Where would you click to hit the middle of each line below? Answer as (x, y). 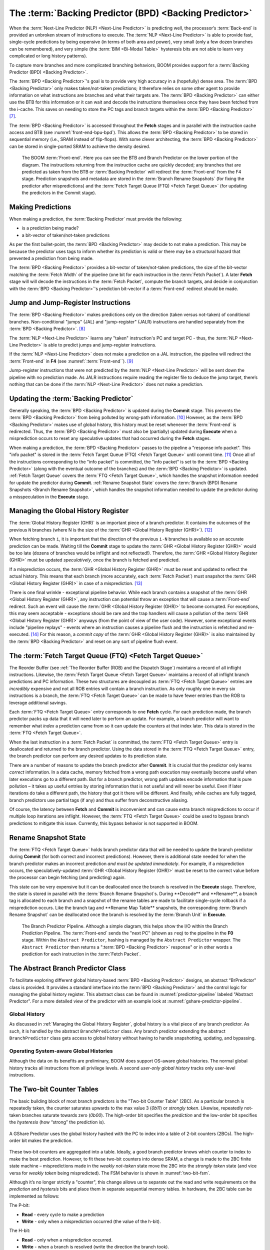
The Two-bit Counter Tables (54, 1089)
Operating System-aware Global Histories (61, 1051)
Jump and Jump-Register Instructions (70, 303)
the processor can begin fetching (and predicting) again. (67, 877)
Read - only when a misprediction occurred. (67, 1239)
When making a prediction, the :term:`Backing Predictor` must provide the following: (96, 219)
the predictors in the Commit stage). (59, 193)
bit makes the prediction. (47, 1140)
